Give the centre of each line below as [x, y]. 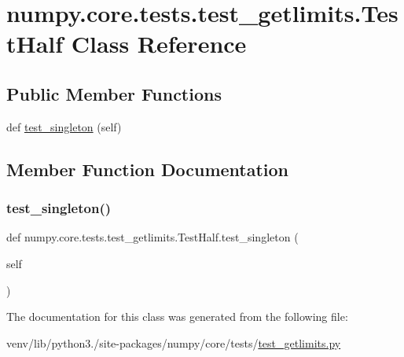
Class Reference [159, 44]
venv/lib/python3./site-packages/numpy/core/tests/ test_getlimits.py [174, 342]
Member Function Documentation [148, 169]
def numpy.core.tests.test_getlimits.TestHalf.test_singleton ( [152, 237]
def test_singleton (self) [64, 126]
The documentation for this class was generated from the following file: [177, 317]
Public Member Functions [114, 93]
